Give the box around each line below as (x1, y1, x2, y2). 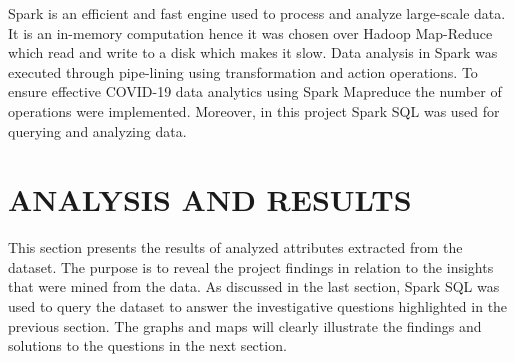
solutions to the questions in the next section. (8, 335, 287, 356)
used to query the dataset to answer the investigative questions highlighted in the (8, 296, 508, 317)
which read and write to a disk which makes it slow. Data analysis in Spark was (8, 42, 498, 63)
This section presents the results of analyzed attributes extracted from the (8, 237, 463, 258)
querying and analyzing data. (8, 120, 187, 141)
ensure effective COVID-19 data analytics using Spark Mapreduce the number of (8, 81, 502, 102)
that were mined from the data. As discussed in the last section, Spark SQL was (8, 276, 500, 297)
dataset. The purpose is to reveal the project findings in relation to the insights (8, 256, 494, 277)
